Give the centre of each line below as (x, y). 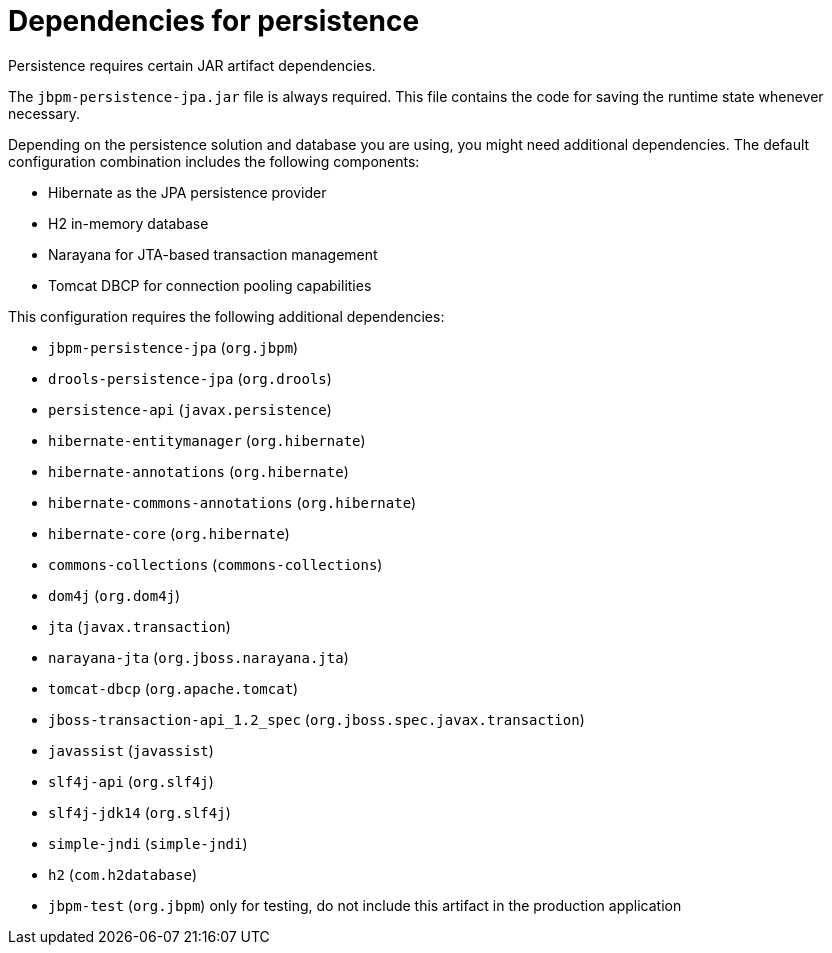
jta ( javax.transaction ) (139, 626)
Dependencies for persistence (214, 21)
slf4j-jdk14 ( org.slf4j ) (139, 812)
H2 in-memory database (128, 223)
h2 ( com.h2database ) (123, 874)
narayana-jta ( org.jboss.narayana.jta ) (198, 657)
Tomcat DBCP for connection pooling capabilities (210, 285)
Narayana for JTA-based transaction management (213, 254)
